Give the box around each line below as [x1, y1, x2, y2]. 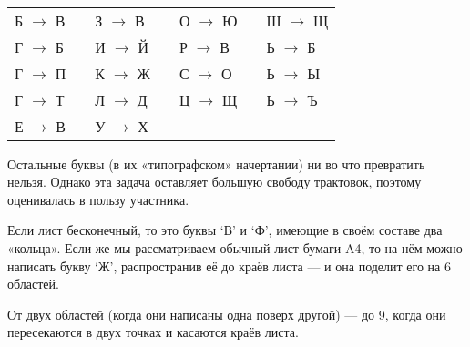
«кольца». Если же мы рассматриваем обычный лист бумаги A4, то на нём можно [7, 238, 463, 257]
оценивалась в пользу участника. [7, 189, 189, 209]
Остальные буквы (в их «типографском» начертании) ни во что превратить [7, 154, 425, 173]
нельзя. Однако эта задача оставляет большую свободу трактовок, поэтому [7, 172, 422, 191]
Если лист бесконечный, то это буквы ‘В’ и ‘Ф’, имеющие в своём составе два [7, 220, 443, 240]
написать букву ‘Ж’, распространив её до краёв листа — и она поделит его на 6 [7, 256, 451, 275]
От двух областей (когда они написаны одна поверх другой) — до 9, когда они [7, 304, 446, 323]
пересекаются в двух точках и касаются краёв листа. [7, 322, 299, 342]
